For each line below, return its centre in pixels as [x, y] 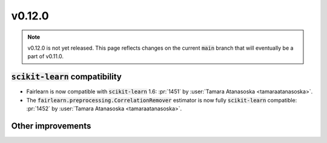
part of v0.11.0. [45, 56]
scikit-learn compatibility [67, 77]
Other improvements [51, 126]
